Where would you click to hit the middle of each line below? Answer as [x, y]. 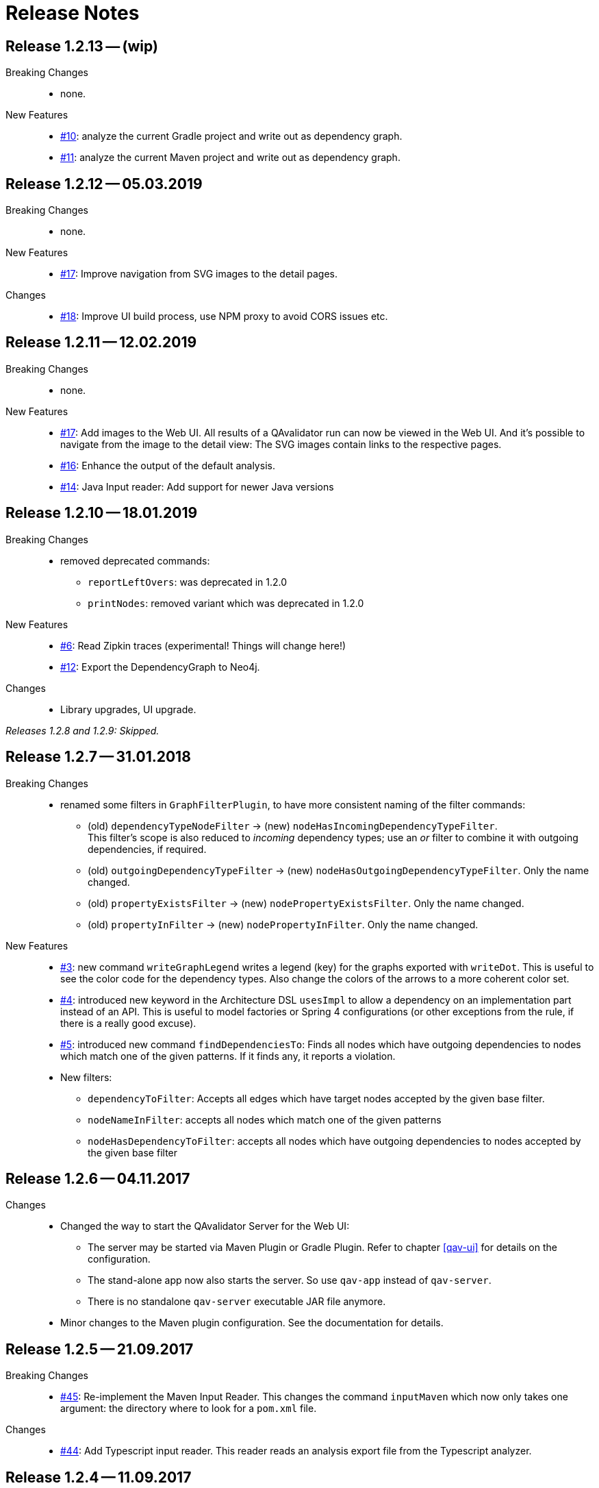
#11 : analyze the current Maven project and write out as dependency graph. [230, 158]
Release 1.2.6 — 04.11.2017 [98, 1178]
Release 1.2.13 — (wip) [82, 46]
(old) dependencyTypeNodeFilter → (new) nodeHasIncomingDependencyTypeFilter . [293, 826]
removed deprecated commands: [135, 560]
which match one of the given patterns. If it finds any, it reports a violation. [228, 1056]
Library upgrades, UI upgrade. [128, 709]
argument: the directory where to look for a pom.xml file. [189, 1409]
